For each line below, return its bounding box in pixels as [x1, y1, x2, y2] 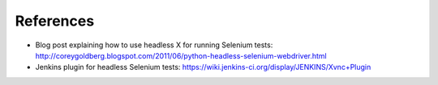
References [15, 12, 95, 30]
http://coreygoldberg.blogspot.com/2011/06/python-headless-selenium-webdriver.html [35, 51, 328, 60]
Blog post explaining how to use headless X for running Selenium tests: [35, 40, 273, 50]
